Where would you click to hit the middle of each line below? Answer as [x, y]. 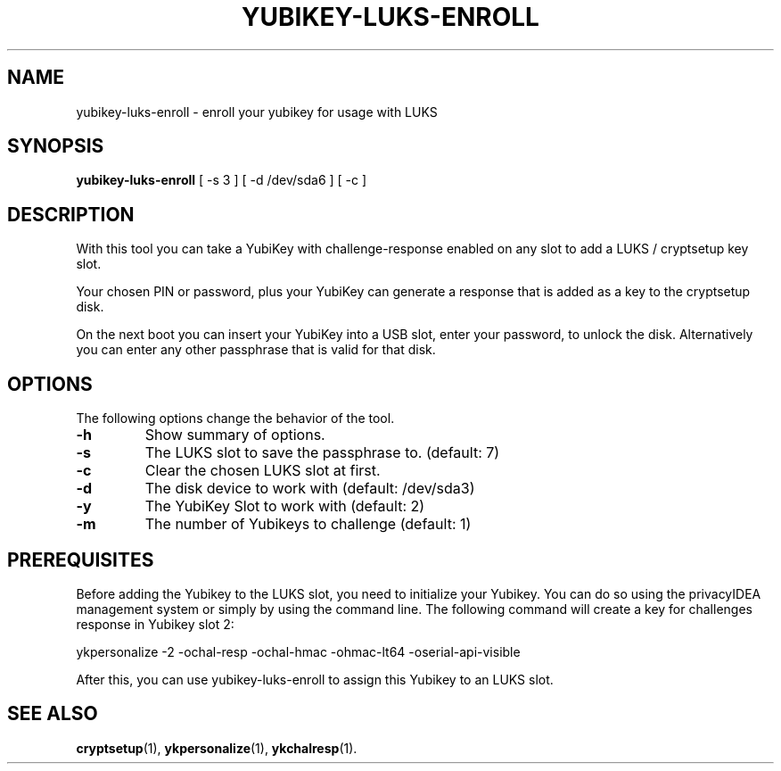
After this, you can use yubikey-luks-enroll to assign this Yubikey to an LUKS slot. [315, 679]
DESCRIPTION [71, 214]
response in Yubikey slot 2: [155, 624]
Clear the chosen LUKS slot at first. [263, 471]
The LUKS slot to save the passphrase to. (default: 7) [322, 453]
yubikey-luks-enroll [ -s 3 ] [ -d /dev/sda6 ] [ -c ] [222, 180]
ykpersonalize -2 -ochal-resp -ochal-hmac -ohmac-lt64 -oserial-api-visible [298, 651]
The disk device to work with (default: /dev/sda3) [310, 489]
